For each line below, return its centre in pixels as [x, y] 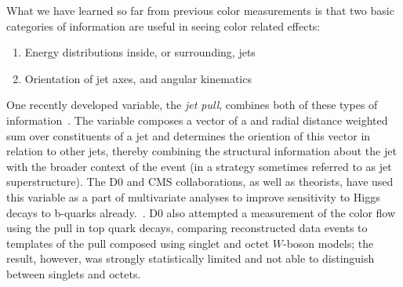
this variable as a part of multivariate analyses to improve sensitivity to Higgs [193, 196]
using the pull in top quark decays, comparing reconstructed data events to [187, 228]
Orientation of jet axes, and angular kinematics [138, 78]
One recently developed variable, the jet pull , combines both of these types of [192, 105]
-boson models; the [329, 243]
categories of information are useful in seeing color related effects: [163, 25]
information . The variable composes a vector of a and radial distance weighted [197, 120]
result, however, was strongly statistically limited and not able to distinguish [191, 258]
